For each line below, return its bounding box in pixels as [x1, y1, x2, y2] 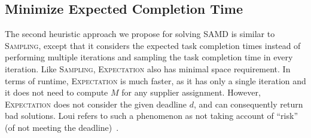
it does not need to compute [5, 86, 108, 99]
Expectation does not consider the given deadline [5, 97, 187, 110]
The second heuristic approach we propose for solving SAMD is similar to [5, 27, 275, 40]
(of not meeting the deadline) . [5, 121, 119, 133]
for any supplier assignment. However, [121, 86, 261, 99]
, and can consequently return [193, 97, 303, 110]
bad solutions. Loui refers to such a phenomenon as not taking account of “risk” [5, 109, 298, 122]
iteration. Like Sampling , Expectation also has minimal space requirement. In [5, 62, 291, 75]
